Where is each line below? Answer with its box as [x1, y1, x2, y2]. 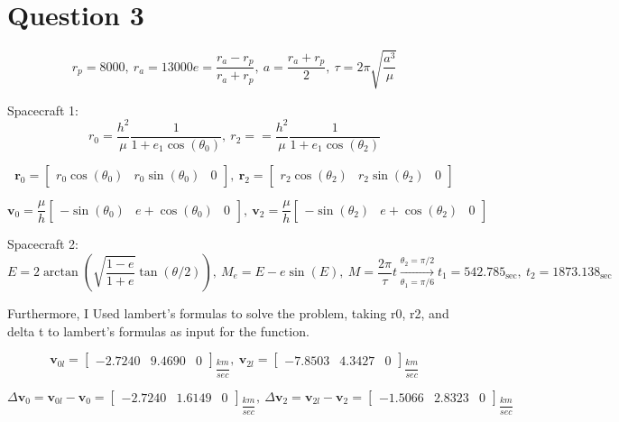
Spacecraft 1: [7, 100, 79, 119]
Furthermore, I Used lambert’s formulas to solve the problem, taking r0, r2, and [7, 304, 449, 323]
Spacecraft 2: [7, 234, 79, 253]
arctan [42, 266, 79, 280]
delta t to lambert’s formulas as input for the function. [7, 321, 309, 340]
